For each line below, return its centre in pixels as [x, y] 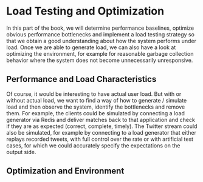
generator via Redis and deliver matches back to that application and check [101, 120]
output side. [21, 152]
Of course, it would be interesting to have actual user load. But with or [94, 94]
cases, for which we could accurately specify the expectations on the [93, 145]
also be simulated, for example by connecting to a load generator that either [101, 132]
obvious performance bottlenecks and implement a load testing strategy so [100, 34]
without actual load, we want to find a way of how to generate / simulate [97, 100]
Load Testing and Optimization [85, 11]
